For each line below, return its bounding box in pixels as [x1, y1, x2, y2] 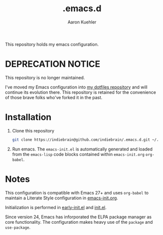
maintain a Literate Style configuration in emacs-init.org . [5, 195, 118, 201]
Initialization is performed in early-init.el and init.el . [5, 204, 107, 210]
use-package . [5, 224, 31, 230]
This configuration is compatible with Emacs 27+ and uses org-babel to [5, 190, 149, 195]
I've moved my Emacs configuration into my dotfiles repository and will [5, 84, 148, 90]
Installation [5, 112, 52, 123]
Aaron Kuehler [67, 19, 97, 25]
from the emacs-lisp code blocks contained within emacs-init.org [12, 151, 145, 157]
